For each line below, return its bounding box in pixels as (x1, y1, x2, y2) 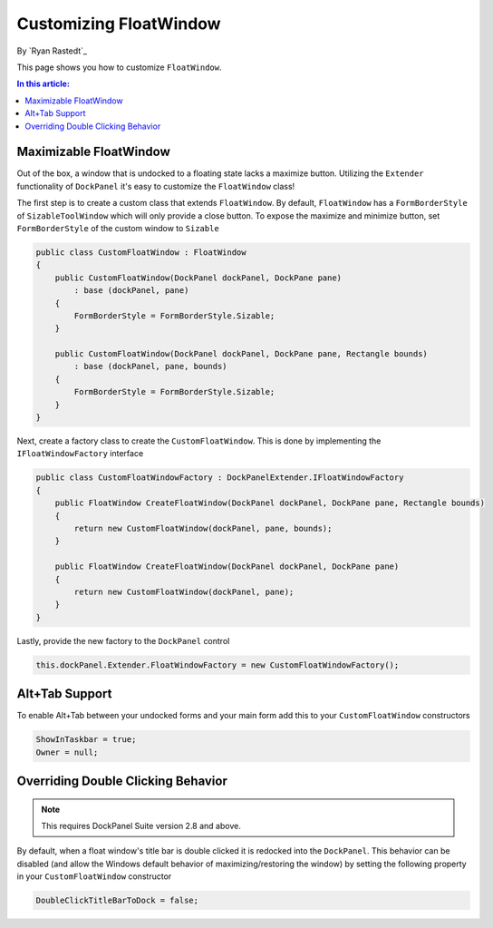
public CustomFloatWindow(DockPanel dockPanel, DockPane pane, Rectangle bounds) (54, 349, 428, 359)
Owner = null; (35, 747, 99, 757)
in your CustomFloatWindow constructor (16, 871, 172, 882)
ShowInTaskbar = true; (35, 735, 137, 745)
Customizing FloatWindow (16, 14, 221, 34)
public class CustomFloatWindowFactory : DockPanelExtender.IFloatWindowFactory (35, 473, 404, 483)
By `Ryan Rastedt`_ (16, 45, 88, 56)
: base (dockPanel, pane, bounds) (73, 361, 227, 372)
